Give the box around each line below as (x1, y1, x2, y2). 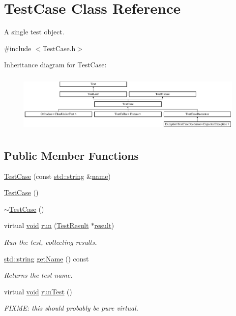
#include (4, 43, 31, 53)
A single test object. (4, 27, 64, 37)
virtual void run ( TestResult (4, 220, 89, 230)
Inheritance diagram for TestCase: (4, 59, 107, 70)
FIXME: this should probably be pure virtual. (4, 303, 139, 313)
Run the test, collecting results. (4, 237, 97, 247)
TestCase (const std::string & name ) (4, 171, 111, 181)
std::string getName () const (4, 253, 89, 263)
